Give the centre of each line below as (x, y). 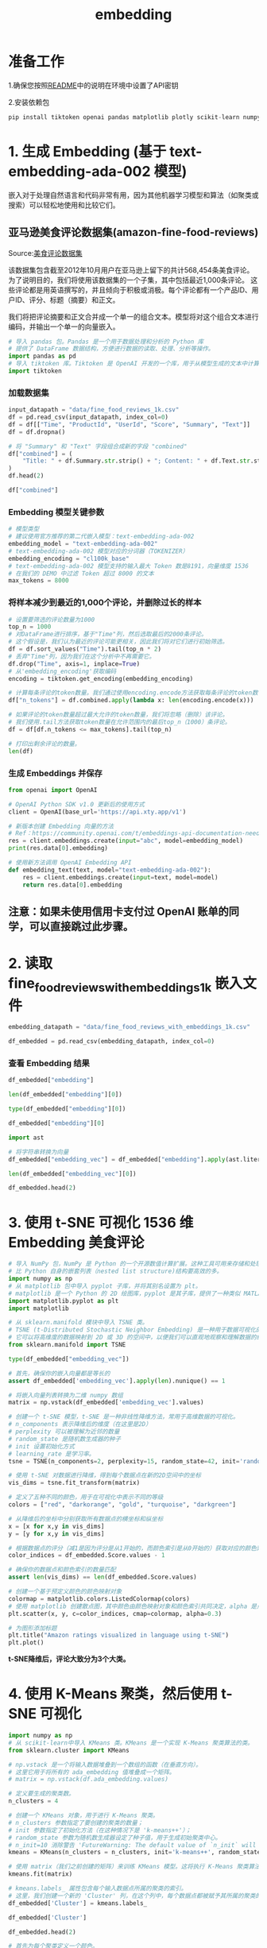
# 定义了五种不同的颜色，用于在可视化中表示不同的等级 (86, 1498)
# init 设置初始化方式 (42, 1446)
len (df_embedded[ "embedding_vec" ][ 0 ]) (72, 1173)
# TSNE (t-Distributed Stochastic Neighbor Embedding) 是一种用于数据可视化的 (135, 1330)
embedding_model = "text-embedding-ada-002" (83, 544)
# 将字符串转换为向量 (39, 1152)
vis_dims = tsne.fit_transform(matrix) (74, 1483)
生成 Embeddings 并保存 (56, 773)
